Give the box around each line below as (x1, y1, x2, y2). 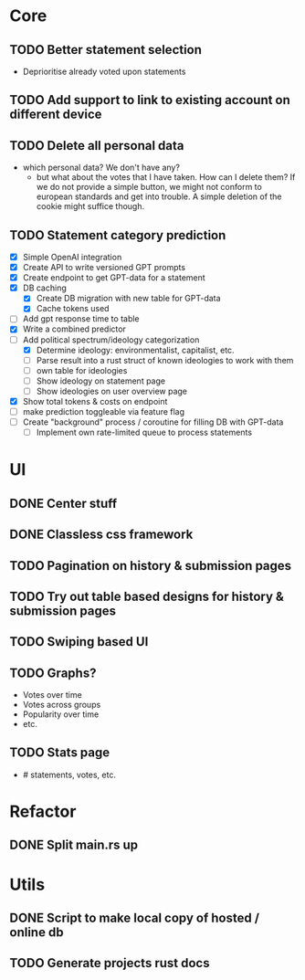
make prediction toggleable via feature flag (22, 406, 185, 416)
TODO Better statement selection (9, 42, 203, 58)
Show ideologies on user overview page (36, 385, 188, 396)
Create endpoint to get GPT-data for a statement (22, 272, 205, 283)
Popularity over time (22, 709, 100, 720)
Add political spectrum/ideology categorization (22, 334, 200, 345)
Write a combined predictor (22, 323, 126, 334)
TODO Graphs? (9, 665, 97, 680)
